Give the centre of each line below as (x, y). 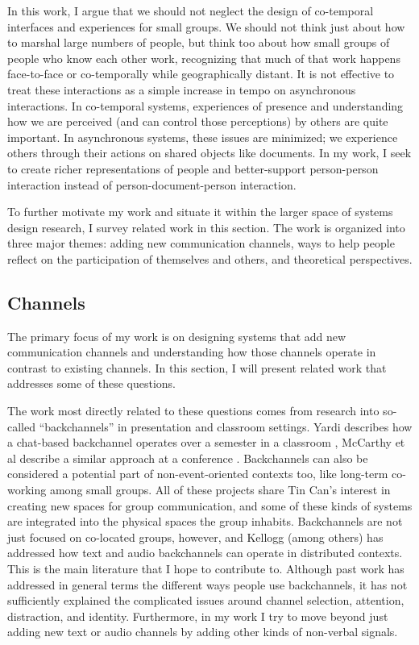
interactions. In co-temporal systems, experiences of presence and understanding (205, 105)
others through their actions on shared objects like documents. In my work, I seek (209, 153)
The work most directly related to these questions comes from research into (193, 411)
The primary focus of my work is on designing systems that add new (177, 336)
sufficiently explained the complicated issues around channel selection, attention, (206, 600)
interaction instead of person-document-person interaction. (152, 184)
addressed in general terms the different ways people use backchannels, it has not (207, 584)
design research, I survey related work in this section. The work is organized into (206, 227)
